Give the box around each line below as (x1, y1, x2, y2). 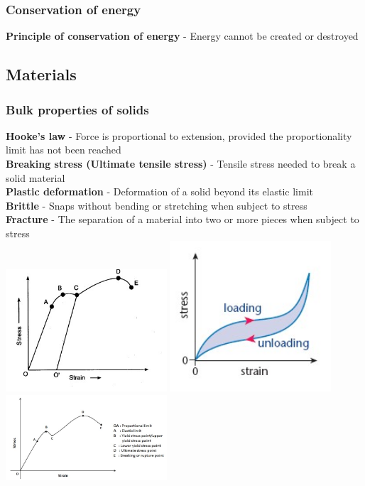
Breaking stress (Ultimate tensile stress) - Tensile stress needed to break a (6, 156, 356, 171)
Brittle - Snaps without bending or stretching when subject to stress (6, 198, 307, 212)
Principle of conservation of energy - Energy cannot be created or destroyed (6, 28, 359, 43)
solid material (6, 170, 65, 185)
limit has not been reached (6, 142, 121, 157)
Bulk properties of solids (6, 100, 149, 118)
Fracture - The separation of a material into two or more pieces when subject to (6, 212, 359, 227)
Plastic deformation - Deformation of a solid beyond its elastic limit (6, 184, 314, 199)
